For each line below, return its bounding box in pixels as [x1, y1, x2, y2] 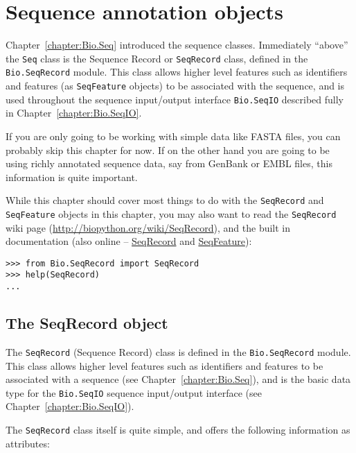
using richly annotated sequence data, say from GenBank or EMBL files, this [6, 156, 332, 171]
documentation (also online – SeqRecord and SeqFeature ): [6, 234, 252, 248]
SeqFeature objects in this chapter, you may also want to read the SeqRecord [6, 206, 337, 221]
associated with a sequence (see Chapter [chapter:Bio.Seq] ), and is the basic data [6, 372, 351, 386]
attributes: [6, 436, 50, 450]
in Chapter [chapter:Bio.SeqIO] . [6, 105, 142, 120]
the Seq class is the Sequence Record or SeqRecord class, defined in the [6, 51, 308, 65]
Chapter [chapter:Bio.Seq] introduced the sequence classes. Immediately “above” [6, 37, 348, 52]
